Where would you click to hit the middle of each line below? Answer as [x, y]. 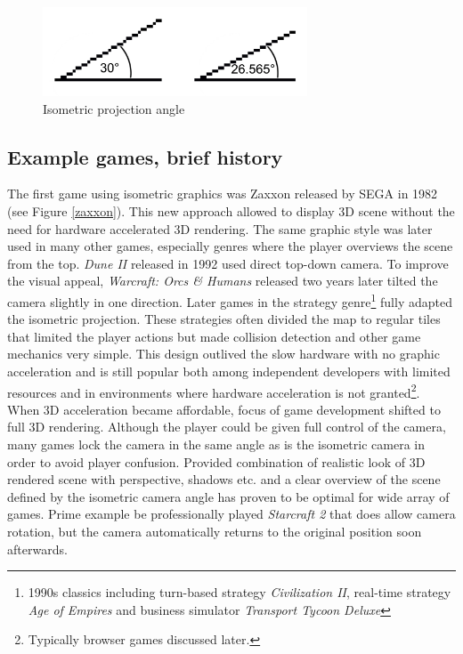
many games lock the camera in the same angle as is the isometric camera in [216, 444]
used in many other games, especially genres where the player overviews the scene [230, 246]
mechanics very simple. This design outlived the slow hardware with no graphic [223, 354]
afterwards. [37, 549]
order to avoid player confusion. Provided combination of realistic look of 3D [216, 461]
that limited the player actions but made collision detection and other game [214, 336]
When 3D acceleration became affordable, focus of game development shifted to [224, 409]
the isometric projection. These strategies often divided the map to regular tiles [224, 319]
